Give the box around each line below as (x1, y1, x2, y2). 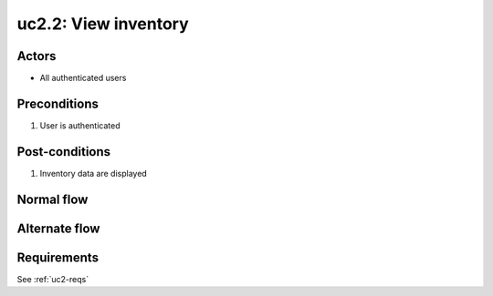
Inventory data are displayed (39, 168, 148, 179)
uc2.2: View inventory (16, 14, 189, 34)
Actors (16, 48, 57, 64)
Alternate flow (16, 220, 100, 236)
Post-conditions (16, 144, 111, 159)
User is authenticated (39, 119, 121, 131)
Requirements (16, 250, 100, 265)
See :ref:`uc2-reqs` (16, 273, 89, 284)
